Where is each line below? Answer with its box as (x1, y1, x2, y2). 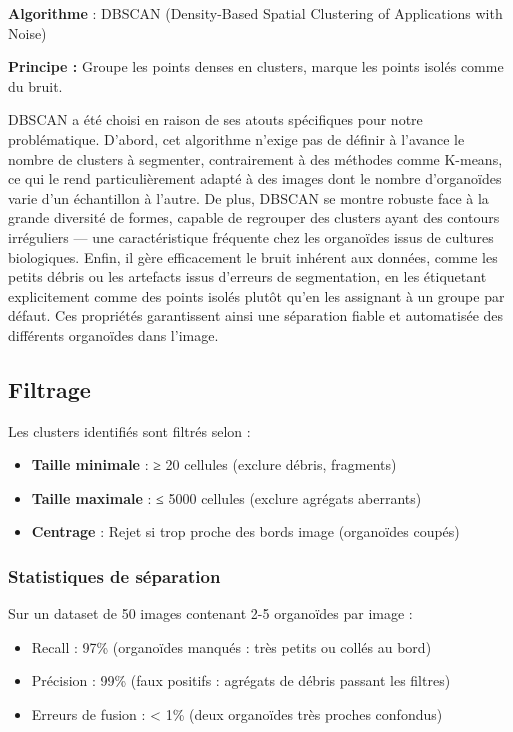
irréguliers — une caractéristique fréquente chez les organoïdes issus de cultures (8, 226, 494, 247)
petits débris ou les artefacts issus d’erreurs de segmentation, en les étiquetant (8, 266, 487, 287)
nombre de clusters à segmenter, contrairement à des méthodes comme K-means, (8, 148, 503, 169)
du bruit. (8, 75, 63, 96)
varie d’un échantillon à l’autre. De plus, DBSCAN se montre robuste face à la (8, 187, 489, 208)
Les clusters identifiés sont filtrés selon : (8, 420, 251, 441)
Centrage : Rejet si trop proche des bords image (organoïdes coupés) (31, 521, 460, 542)
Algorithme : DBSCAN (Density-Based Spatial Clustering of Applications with (8, 3, 503, 23)
